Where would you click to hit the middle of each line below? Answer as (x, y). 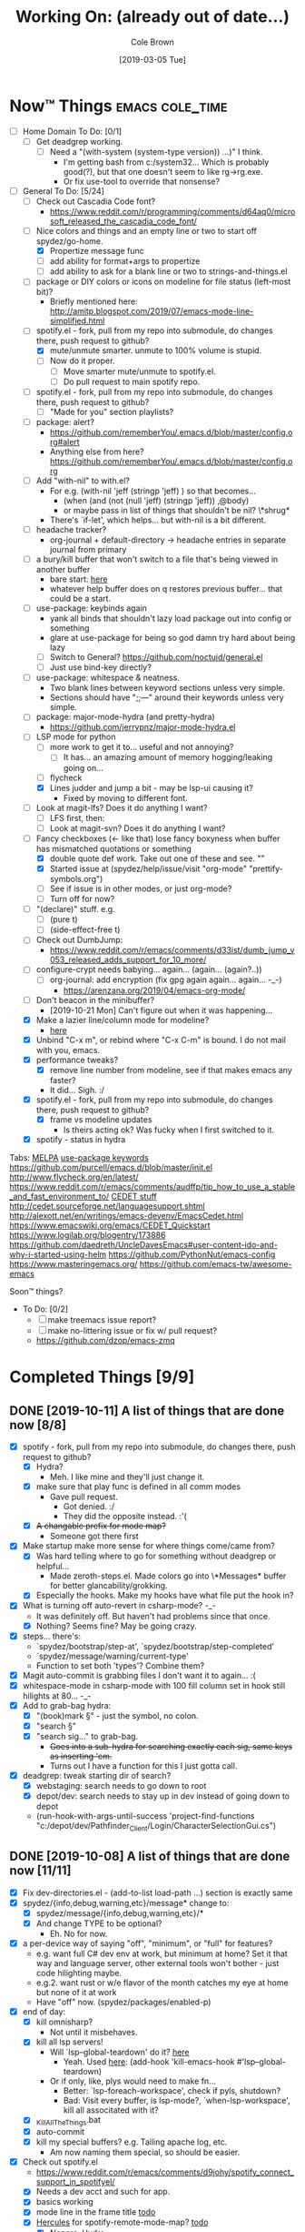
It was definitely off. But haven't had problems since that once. (153, 1616)
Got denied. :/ (89, 1507)
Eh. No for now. (79, 1934)
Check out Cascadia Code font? (96, 201)
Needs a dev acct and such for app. (103, 2192)
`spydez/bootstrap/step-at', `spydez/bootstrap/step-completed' (155, 1646)
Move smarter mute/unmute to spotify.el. (139, 371)
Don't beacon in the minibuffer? (95, 999)
